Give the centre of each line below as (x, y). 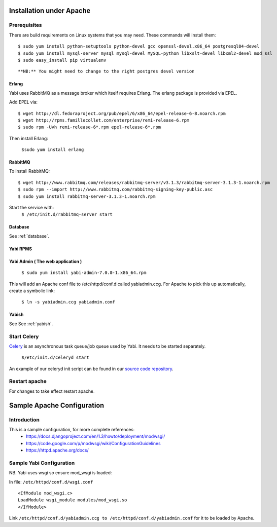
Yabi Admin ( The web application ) (46, 261)
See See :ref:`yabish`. (31, 324)
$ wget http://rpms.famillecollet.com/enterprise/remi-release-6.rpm (104, 120)
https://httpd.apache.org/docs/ (57, 450)
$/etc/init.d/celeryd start (55, 358)
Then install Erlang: (29, 138)
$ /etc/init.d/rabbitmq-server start (67, 214)
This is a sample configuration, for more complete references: (72, 429)
